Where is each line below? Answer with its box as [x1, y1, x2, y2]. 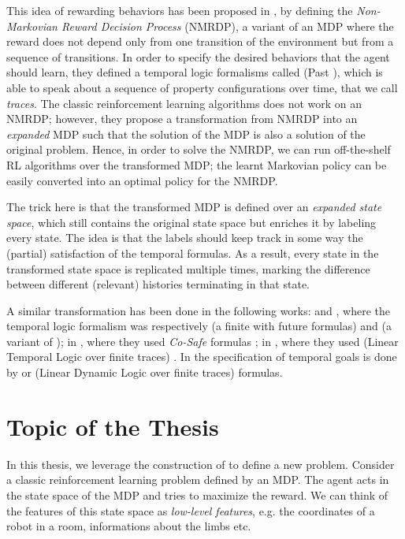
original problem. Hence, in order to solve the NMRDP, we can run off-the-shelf [6, 141, 391, 158]
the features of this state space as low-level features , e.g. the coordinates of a [6, 502, 375, 519]
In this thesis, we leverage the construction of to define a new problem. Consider [6, 455, 395, 472]
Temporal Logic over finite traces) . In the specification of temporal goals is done [6, 348, 397, 365]
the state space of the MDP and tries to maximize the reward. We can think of [6, 486, 388, 503]
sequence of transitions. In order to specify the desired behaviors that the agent [6, 48, 390, 65]
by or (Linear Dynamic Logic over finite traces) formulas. [6, 364, 283, 381]
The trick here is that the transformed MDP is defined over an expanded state [6, 199, 382, 215]
